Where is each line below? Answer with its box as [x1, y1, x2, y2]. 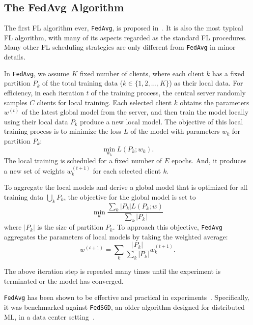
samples [4, 97, 28, 107]
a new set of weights [4, 165, 65, 176]
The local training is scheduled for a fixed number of [4, 155, 162, 166]
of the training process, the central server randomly [91, 87, 246, 97]
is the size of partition [37, 222, 104, 232]
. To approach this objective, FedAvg [112, 222, 223, 232]
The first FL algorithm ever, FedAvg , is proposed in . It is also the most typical [4, 23, 243, 33]
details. [4, 52, 26, 62]
